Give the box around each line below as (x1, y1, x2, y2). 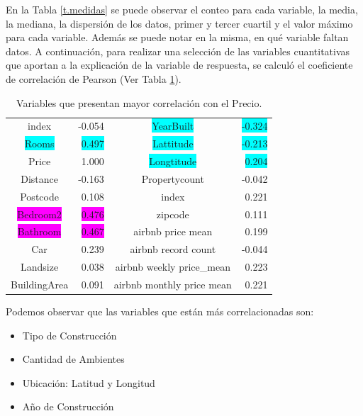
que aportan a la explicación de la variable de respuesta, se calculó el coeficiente (6, 57, 353, 72)
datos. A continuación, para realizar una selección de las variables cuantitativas (6, 43, 350, 58)
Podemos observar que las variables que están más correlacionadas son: (6, 304, 314, 319)
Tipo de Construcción (22, 327, 117, 342)
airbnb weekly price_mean (115, 259, 230, 274)
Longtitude (149, 154, 197, 169)
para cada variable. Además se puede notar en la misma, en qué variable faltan (6, 30, 349, 45)
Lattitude (152, 136, 194, 151)
